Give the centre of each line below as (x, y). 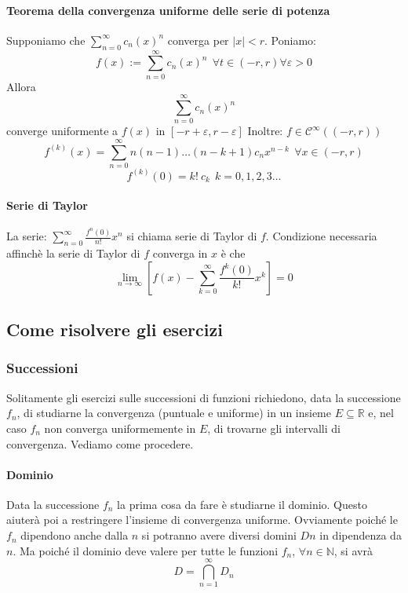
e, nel (381, 413)
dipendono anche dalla (75, 535)
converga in (180, 253)
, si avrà (353, 550)
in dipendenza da (361, 535)
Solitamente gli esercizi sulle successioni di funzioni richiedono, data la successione (204, 397)
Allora (21, 86)
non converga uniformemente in (120, 428)
